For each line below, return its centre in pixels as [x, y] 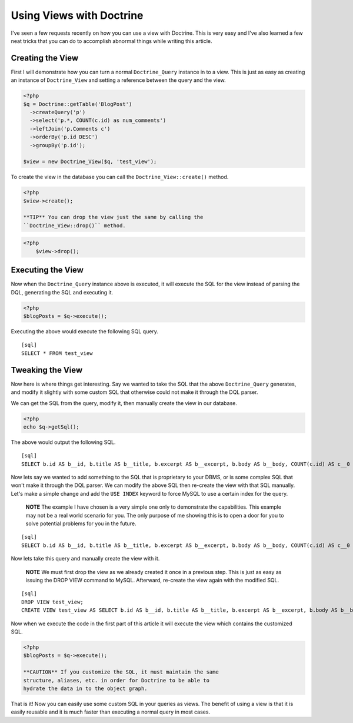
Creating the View [45, 58]
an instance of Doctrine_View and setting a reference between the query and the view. [118, 80]
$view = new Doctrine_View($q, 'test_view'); [90, 162]
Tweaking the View [47, 370]
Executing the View [47, 270]
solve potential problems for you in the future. [81, 523]
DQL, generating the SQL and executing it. [62, 292]
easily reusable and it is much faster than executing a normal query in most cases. [111, 712]
